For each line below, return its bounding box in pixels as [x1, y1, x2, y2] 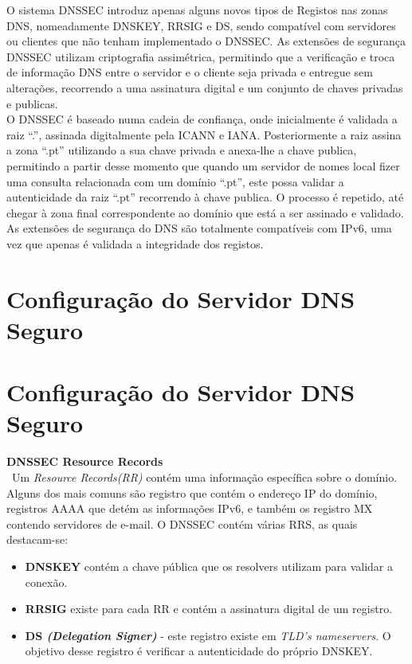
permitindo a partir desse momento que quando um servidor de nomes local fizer [6, 157, 400, 174]
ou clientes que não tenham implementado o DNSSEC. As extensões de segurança [6, 33, 406, 49]
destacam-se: [6, 531, 69, 548]
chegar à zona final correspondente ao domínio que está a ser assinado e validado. [6, 204, 404, 221]
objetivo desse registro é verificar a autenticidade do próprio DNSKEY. [25, 643, 373, 659]
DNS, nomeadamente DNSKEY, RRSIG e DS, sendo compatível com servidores [6, 17, 396, 33]
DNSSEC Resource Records [6, 453, 163, 470]
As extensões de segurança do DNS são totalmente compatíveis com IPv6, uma [6, 220, 392, 236]
